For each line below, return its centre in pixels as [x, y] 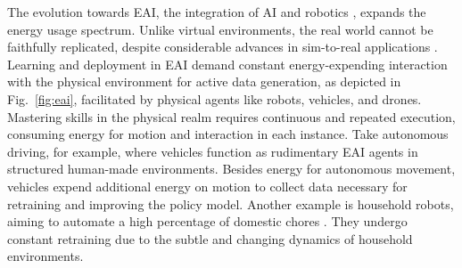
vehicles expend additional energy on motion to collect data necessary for [207, 186]
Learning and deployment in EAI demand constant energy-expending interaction [227, 64]
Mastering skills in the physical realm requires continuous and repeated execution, [231, 116]
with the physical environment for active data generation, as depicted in [204, 81]
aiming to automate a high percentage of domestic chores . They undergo [207, 221]
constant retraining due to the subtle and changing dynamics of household [210, 238]
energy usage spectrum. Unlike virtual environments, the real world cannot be [220, 29]
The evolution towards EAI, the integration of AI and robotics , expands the [217, 12]
